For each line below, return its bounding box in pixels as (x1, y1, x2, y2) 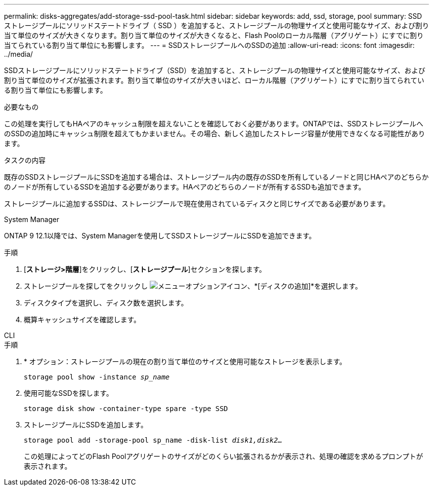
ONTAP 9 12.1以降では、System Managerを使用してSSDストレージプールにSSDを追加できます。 (4, 231, 316, 240)
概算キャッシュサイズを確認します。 (24, 315, 141, 324)
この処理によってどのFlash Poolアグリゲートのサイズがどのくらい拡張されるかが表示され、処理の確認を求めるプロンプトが (24, 452, 423, 460)
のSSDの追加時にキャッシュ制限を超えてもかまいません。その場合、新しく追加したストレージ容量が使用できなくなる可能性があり (4, 129, 425, 138)
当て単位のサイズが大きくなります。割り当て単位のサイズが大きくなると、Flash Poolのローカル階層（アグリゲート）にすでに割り (4, 31, 424, 39)
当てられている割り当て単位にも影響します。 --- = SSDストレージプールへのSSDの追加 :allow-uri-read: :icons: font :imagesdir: (4, 41, 415, 49)
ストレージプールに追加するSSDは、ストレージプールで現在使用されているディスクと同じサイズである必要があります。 (4, 199, 390, 208)
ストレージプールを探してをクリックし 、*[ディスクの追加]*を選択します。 (24, 282, 362, 290)
